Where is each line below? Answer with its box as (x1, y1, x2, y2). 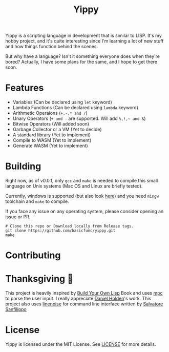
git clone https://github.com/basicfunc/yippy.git (5, 228, 116, 234)
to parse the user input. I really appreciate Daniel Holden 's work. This (5, 296, 152, 302)
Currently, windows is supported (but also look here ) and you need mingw (5, 193, 159, 199)
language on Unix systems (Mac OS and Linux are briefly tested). (5, 183, 143, 189)
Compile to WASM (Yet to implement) (12, 137, 92, 143)
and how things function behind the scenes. (5, 44, 98, 50)
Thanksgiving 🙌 (5, 273, 73, 285)
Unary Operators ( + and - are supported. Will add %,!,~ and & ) (12, 115, 146, 121)
